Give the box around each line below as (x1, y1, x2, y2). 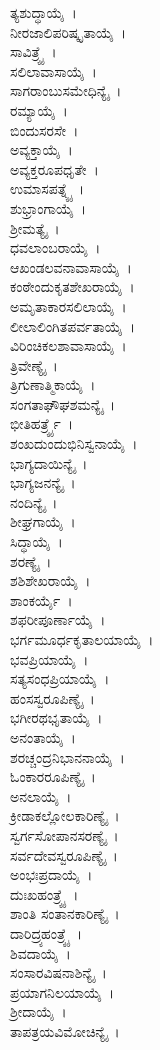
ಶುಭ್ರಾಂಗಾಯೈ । (10, 197, 87, 218)
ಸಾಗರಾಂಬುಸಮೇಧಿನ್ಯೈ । (10, 80, 122, 101)
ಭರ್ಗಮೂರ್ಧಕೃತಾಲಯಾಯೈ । (10, 629, 154, 649)
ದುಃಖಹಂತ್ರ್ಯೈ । (10, 883, 79, 904)
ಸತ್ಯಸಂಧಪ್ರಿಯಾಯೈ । (10, 668, 110, 689)
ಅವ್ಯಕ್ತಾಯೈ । (10, 139, 73, 160)
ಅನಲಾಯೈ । (10, 785, 72, 806)
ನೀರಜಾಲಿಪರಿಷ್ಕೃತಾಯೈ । (10, 21, 127, 42)
